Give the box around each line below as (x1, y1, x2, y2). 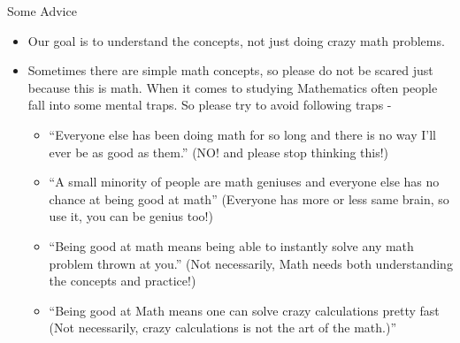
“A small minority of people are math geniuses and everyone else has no (49, 172, 440, 191)
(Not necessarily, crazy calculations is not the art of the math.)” (49, 318, 396, 337)
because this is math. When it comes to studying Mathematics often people (27, 78, 438, 96)
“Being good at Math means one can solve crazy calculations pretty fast (49, 301, 440, 319)
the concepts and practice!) (49, 271, 196, 290)
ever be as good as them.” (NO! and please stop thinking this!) (49, 142, 389, 161)
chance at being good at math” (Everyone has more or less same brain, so (49, 189, 449, 208)
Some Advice (7, 2, 77, 19)
